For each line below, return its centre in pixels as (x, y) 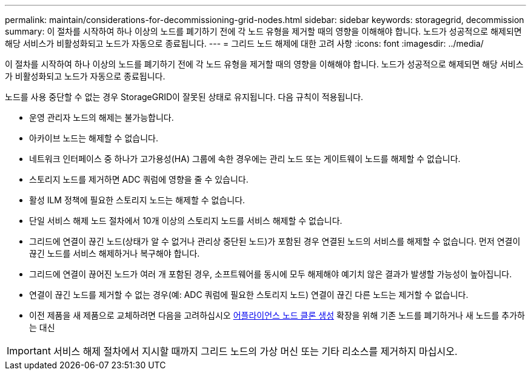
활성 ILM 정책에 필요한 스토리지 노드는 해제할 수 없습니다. (137, 200)
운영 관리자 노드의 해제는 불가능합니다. (102, 117)
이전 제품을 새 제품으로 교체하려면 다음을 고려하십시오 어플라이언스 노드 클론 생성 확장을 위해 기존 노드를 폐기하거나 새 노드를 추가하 (277, 315)
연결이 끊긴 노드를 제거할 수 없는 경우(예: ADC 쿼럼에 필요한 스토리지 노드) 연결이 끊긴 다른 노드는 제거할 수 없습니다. (249, 295)
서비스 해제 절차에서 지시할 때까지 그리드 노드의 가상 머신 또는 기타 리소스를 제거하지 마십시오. (255, 351)
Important (29, 351)
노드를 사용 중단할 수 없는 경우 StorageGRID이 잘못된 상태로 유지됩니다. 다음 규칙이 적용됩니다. (184, 97)
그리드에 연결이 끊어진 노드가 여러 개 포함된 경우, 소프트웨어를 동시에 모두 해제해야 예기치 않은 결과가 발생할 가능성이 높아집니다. (271, 274)
